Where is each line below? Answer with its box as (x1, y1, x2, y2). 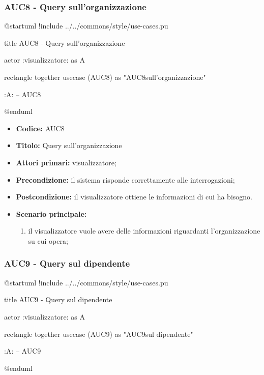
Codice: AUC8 (16, 123, 65, 133)
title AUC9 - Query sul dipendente (4, 294, 112, 305)
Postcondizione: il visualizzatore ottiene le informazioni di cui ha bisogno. (16, 191, 252, 202)
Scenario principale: (16, 208, 87, 219)
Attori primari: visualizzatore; (16, 157, 116, 167)
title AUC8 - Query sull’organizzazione (4, 37, 125, 48)
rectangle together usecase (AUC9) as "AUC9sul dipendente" (4, 328, 193, 339)
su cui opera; (28, 235, 68, 246)
